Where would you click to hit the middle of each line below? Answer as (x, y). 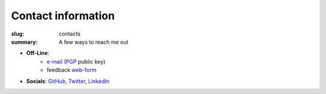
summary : (24, 42)
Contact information (63, 16)
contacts (70, 34)
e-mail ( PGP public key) (76, 61)
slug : (18, 34)
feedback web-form (72, 70)
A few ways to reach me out (94, 42)
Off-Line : (38, 53)
